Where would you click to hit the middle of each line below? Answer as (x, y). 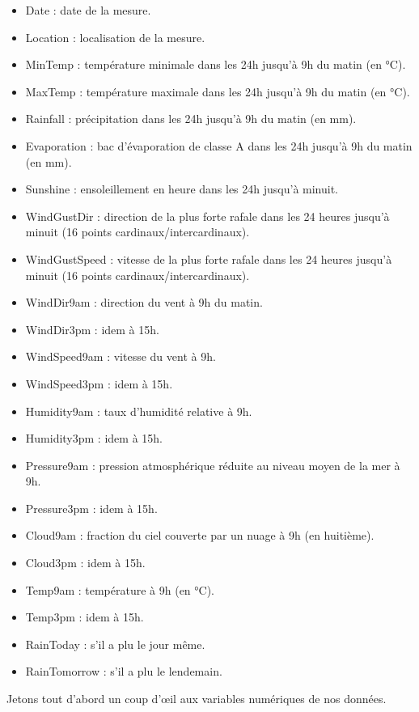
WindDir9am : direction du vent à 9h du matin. (144, 302)
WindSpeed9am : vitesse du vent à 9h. (121, 356)
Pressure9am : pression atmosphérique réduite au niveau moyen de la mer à (213, 465)
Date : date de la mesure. (88, 10)
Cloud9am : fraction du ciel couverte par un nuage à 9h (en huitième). (200, 535)
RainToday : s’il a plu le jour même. (115, 644)
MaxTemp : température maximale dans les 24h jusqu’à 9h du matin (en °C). (218, 91)
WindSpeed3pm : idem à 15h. (99, 383)
